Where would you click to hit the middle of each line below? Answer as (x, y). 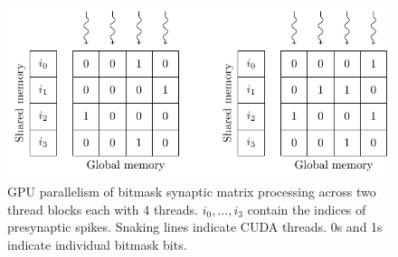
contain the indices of (307, 209)
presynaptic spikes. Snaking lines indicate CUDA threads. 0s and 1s (195, 227)
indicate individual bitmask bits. (97, 244)
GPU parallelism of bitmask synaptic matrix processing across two (192, 191)
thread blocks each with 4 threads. (103, 209)
